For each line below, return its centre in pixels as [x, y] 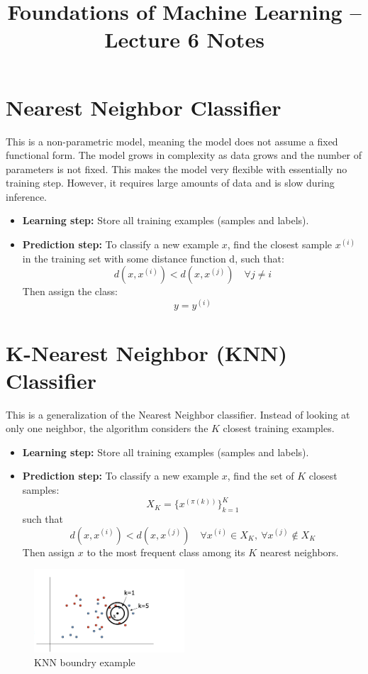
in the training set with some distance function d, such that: [153, 258]
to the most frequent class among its [166, 552]
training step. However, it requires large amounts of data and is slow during [170, 183]
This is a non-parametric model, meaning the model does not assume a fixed [172, 141]
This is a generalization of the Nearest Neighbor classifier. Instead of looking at [178, 414]
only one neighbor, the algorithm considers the [107, 428]
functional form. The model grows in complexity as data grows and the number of [184, 155]
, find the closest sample [280, 244]
